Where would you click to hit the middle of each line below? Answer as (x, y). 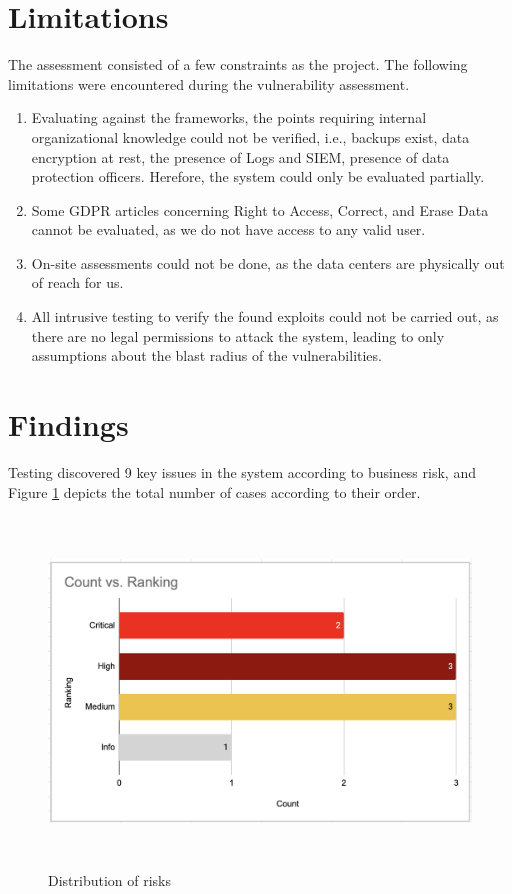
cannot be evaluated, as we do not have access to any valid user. (228, 229)
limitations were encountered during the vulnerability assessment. (209, 83)
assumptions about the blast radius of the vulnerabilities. (206, 355)
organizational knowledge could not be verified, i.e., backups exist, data (250, 136)
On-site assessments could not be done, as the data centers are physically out (268, 262)
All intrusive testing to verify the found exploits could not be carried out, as (265, 316)
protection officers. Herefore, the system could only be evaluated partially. (258, 176)
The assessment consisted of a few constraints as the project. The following (238, 64)
